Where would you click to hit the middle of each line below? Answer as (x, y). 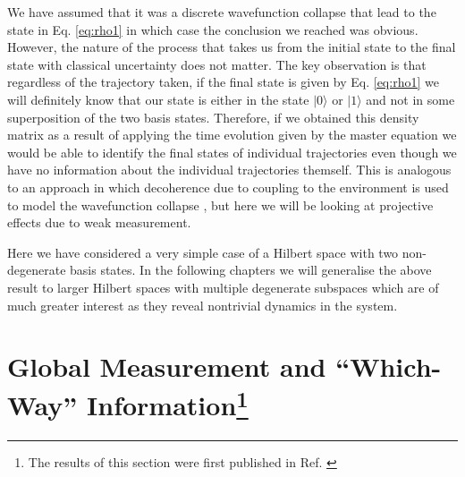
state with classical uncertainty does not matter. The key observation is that (217, 64)
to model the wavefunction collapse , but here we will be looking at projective (220, 204)
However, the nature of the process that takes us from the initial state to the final (232, 47)
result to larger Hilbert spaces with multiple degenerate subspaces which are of (223, 287)
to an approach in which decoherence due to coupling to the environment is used (228, 187)
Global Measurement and (167, 366)
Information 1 (168, 403)
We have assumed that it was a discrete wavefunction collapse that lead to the (222, 12)
